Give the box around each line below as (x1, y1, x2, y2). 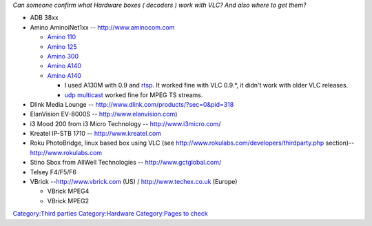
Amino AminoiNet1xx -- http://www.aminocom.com (30, 23, 175, 31)
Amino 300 (47, 52, 79, 60)
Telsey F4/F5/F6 (30, 167, 77, 176)
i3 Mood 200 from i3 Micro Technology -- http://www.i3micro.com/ (30, 119, 221, 127)
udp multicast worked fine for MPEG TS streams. (64, 90, 203, 99)
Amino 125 (47, 42, 77, 51)
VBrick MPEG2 (47, 196, 90, 205)
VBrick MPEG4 (47, 187, 90, 196)
